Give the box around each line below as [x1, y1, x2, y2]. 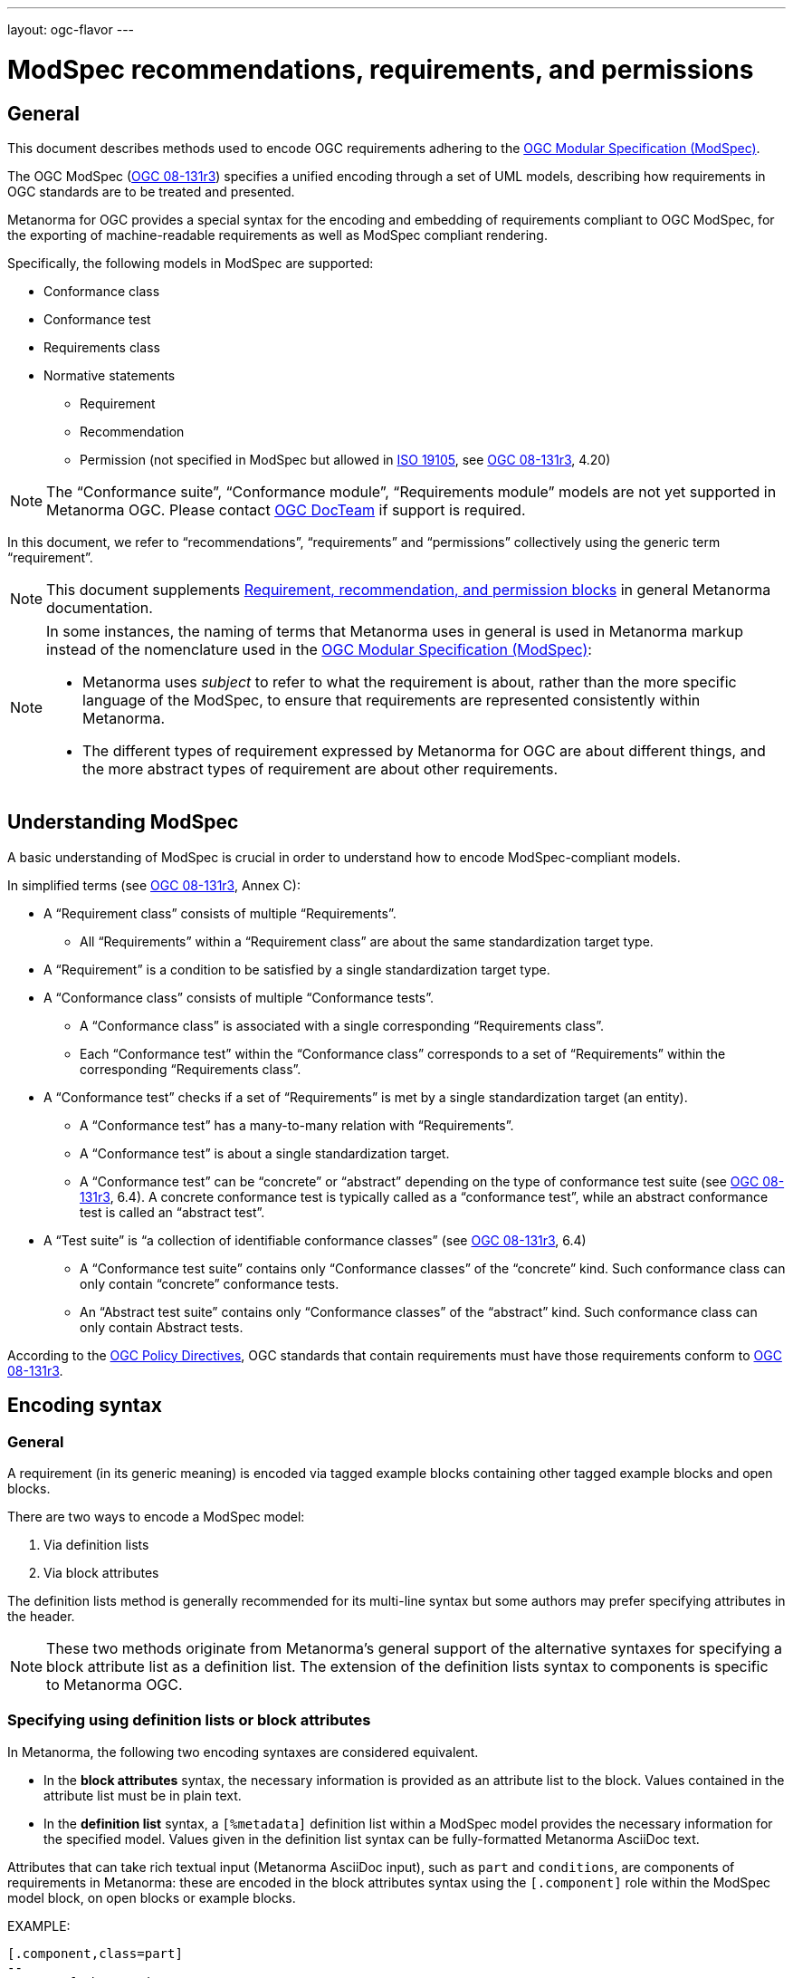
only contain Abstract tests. [80, 1319, 244, 1335]
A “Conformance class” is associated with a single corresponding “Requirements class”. [80, 1017, 604, 1033]
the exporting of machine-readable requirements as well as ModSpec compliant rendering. [7, 226, 548, 243]
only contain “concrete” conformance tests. [80, 1275, 339, 1291]
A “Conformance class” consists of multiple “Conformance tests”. [43, 989, 435, 1005]
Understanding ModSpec [7, 811, 239, 834]
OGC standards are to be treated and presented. [7, 183, 295, 199]
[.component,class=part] [7, 1945, 183, 1961]
